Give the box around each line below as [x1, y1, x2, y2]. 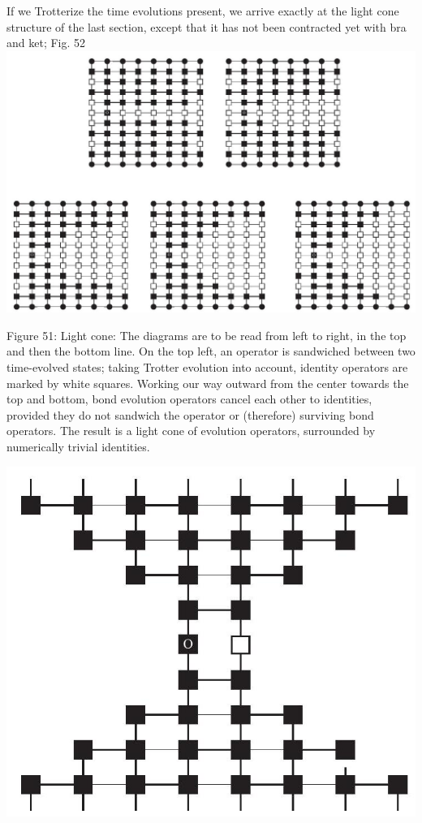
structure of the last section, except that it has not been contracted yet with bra [6, 18, 407, 35]
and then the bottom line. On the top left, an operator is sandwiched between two [6, 343, 416, 360]
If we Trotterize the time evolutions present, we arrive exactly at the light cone [6, 2, 399, 19]
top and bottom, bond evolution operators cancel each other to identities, [6, 390, 372, 407]
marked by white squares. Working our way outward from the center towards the [6, 374, 409, 391]
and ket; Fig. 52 [6, 34, 86, 51]
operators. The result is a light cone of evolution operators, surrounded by [6, 422, 376, 439]
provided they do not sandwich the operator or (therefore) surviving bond [6, 406, 374, 423]
